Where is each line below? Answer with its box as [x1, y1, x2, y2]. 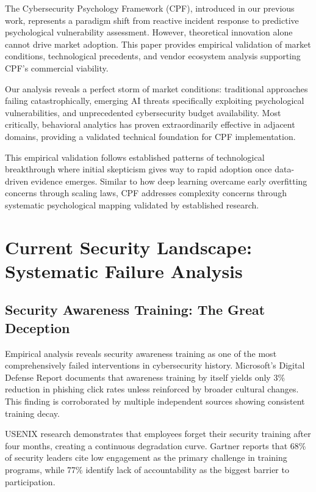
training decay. [5, 406, 60, 419]
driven [5, 174, 29, 187]
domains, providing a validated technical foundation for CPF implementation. [5, 130, 296, 142]
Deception [5, 318, 70, 337]
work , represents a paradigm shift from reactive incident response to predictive [5, 13, 299, 26]
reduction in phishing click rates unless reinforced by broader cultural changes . [5, 383, 299, 395]
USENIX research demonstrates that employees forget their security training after [5, 427, 311, 440]
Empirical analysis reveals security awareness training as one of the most [5, 347, 277, 359]
